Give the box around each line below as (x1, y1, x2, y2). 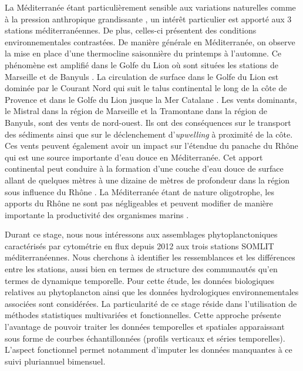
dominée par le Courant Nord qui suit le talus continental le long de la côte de (5, 82, 287, 94)
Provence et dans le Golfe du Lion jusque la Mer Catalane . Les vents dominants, (5, 93, 297, 105)
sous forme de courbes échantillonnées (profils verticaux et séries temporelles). (5, 332, 285, 344)
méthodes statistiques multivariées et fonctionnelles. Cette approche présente (5, 309, 281, 321)
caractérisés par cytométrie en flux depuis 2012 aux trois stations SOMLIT (5, 239, 274, 252)
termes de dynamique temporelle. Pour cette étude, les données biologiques (5, 274, 275, 286)
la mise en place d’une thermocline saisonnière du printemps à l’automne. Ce (5, 47, 281, 59)
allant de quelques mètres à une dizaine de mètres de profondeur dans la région (5, 173, 290, 186)
